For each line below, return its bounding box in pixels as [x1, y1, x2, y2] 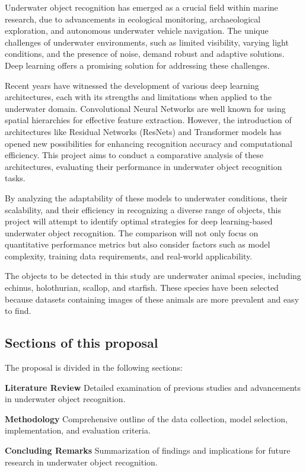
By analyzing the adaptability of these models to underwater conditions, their [5, 191, 288, 204]
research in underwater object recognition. [5, 455, 158, 468]
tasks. [5, 172, 26, 184]
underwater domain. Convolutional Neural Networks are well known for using [5, 102, 286, 114]
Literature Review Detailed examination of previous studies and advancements [5, 381, 301, 393]
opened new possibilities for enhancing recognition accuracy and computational [5, 137, 292, 149]
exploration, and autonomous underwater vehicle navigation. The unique [5, 24, 269, 37]
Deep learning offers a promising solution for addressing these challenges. [5, 59, 270, 71]
